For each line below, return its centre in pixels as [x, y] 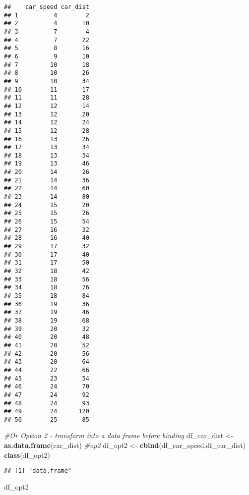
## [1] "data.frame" [38, 471]
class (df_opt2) [27, 455]
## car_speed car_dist [47, 7]
